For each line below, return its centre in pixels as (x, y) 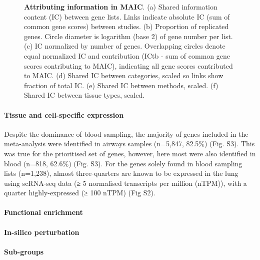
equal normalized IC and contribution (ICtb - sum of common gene (127, 55)
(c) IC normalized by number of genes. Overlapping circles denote (125, 46)
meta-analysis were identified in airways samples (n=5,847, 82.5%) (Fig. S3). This (129, 144)
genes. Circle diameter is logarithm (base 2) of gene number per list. (128, 36)
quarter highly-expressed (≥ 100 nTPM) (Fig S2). (80, 193)
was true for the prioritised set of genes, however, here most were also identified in (130, 153)
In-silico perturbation (42, 232)
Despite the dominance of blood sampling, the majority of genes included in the (126, 134)
